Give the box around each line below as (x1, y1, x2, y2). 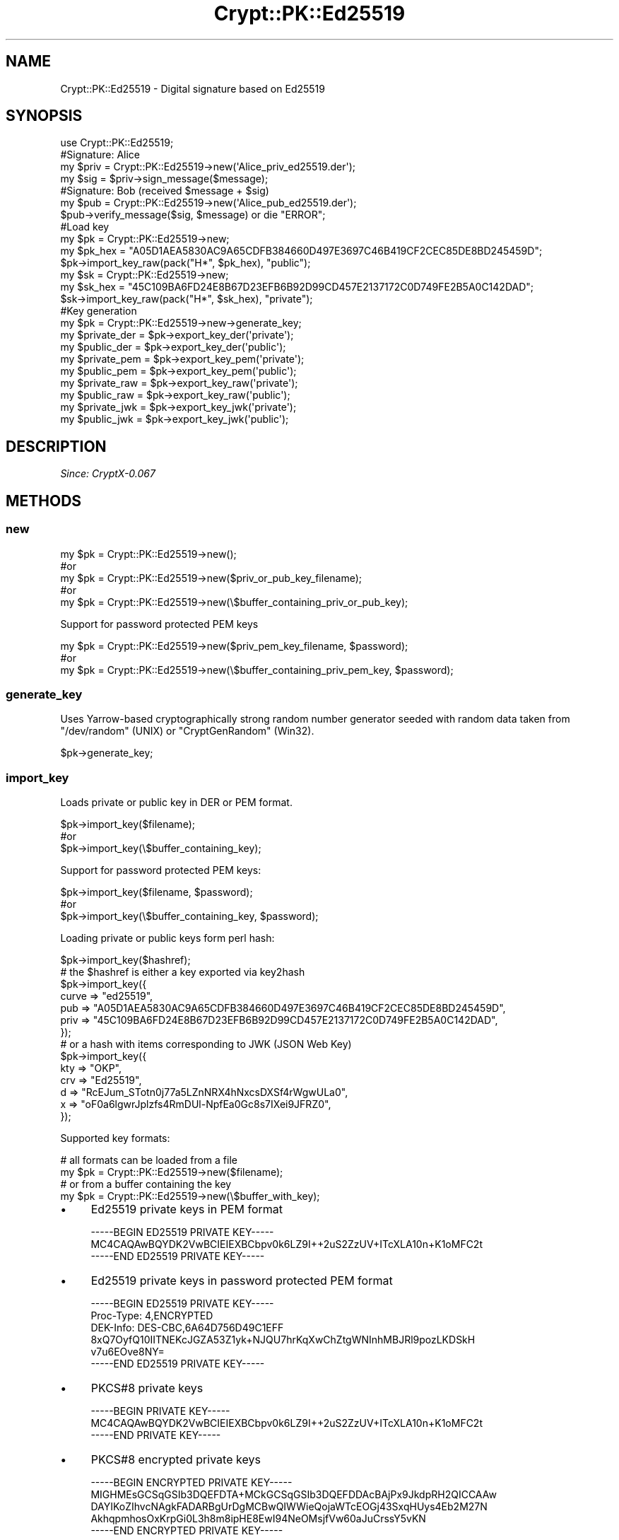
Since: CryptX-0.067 (60, 467, 155, 480)
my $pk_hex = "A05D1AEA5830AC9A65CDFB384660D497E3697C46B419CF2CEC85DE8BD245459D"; (60, 245, 543, 257)
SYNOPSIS (6, 107, 83, 125)
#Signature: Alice (60, 148, 140, 161)
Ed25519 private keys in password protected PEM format (90, 1273, 393, 1288)
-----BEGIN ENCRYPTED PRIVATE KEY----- (90, 1476, 293, 1488)
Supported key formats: (60, 1132, 170, 1144)
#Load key (60, 221, 110, 233)
